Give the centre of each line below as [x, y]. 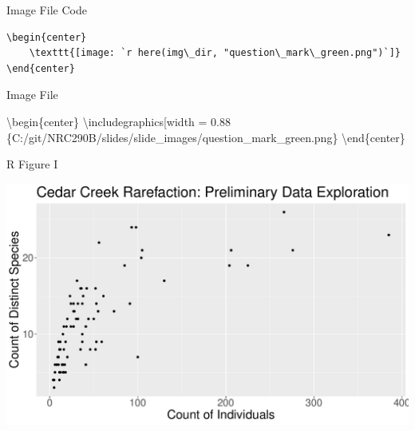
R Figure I [32, 164]
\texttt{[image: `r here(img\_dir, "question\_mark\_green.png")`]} [215, 53]
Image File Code [47, 10]
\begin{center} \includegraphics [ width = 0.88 [119, 121]
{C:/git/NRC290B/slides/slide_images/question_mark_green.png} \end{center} [206, 137]
